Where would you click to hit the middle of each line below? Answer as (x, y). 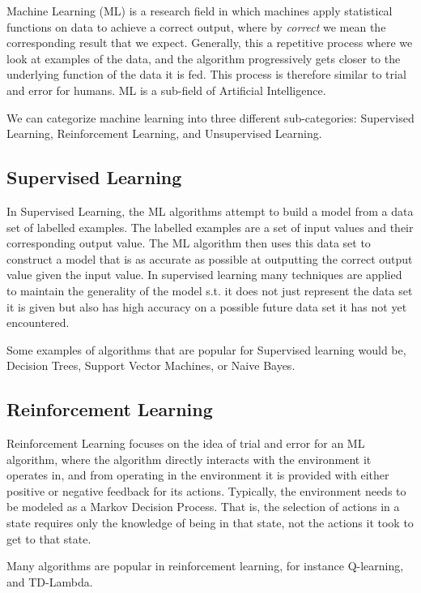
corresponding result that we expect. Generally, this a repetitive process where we (210, 43)
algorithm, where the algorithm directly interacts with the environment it (189, 459)
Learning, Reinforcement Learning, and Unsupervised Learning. (164, 133)
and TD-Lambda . (50, 581)
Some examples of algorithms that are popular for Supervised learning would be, (206, 349)
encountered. (38, 322)
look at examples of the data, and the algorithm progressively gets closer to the (204, 58)
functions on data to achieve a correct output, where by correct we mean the (196, 26)
